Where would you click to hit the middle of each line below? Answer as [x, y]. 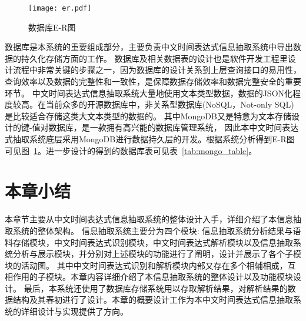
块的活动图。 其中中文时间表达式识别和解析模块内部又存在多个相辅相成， [146, 265]
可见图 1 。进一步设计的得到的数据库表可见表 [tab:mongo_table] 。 [131, 150]
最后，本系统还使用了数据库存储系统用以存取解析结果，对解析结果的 [156, 288]
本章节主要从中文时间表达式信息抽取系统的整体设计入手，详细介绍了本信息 [149, 219]
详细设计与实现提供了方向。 [74, 311]
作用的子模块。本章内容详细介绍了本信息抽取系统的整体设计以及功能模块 [153, 277]
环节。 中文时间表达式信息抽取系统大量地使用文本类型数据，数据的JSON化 [149, 93]
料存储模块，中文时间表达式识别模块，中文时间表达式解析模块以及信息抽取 [149, 242]
